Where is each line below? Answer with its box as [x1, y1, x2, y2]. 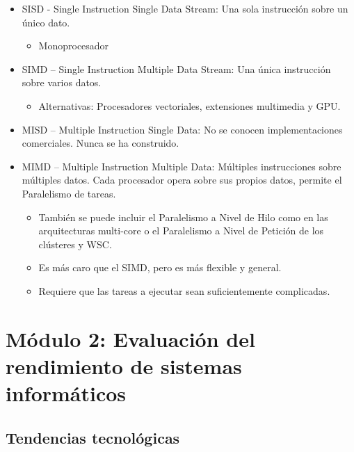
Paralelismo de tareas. [22, 186, 116, 200]
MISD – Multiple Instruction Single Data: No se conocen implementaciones [22, 122, 343, 136]
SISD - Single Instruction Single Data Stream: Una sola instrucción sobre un [22, 1, 348, 15]
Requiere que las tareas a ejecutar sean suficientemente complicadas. [38, 283, 330, 298]
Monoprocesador [38, 38, 109, 53]
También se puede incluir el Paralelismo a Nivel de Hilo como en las [38, 209, 328, 224]
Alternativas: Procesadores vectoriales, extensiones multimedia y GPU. [38, 98, 341, 113]
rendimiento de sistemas [6, 351, 242, 380]
